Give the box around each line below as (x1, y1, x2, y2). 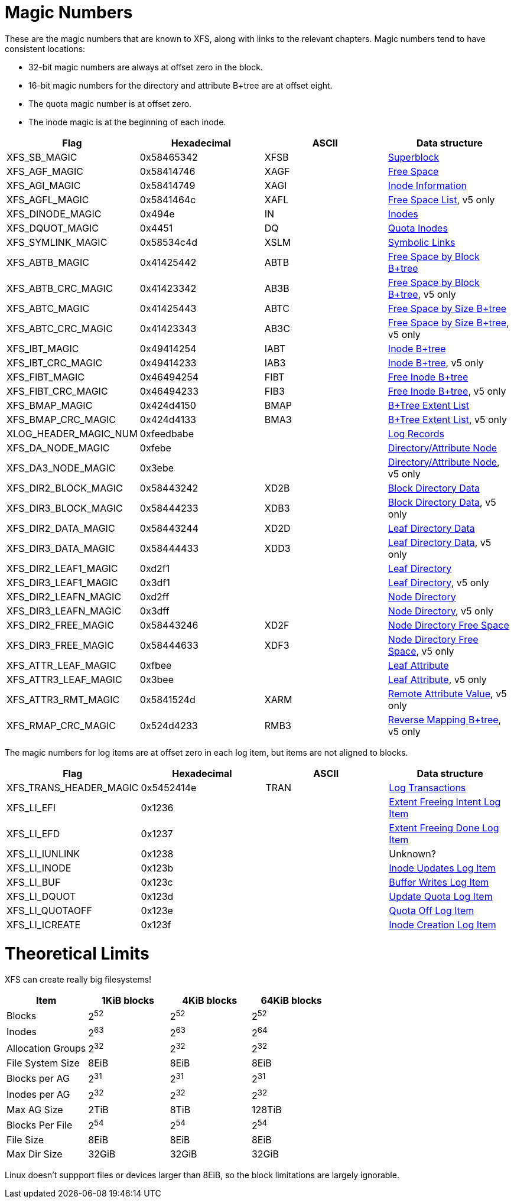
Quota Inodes (388, 222, 448, 234)
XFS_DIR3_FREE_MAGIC (6, 639, 114, 651)
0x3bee (139, 673, 174, 685)
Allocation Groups (6, 1042, 86, 1054)
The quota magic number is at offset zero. (28, 98, 192, 109)
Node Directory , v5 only (388, 604, 494, 617)
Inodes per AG (6, 1088, 70, 1101)
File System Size (6, 1057, 80, 1069)
